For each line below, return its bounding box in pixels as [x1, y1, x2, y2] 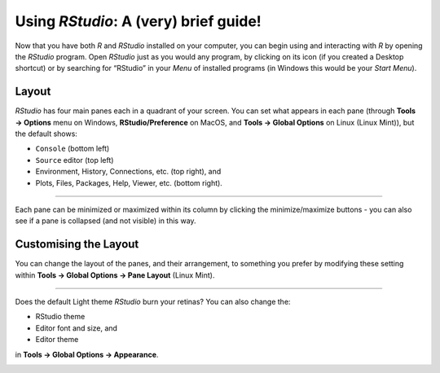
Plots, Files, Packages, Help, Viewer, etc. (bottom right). [35, 178, 223, 187]
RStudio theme [35, 312, 86, 322]
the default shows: [15, 129, 77, 138]
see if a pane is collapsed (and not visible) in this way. [15, 216, 196, 226]
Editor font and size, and [35, 323, 118, 333]
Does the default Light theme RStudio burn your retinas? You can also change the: [15, 297, 291, 307]
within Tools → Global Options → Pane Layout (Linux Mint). [15, 270, 215, 280]
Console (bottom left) [35, 143, 110, 154]
